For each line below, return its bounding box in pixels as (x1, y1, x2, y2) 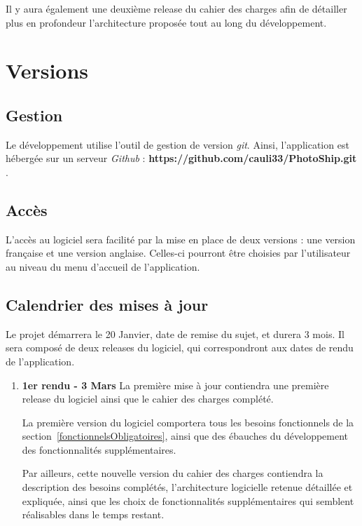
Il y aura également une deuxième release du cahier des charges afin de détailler (6, 1, 347, 15)
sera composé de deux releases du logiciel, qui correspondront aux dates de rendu (6, 340, 354, 355)
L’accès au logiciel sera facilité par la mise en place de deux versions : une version (6, 231, 356, 246)
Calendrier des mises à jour (6, 293, 209, 315)
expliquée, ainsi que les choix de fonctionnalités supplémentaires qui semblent (22, 493, 354, 508)
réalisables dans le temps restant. (22, 507, 165, 522)
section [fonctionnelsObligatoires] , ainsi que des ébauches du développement (22, 429, 349, 443)
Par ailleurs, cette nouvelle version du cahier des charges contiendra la (22, 466, 323, 480)
